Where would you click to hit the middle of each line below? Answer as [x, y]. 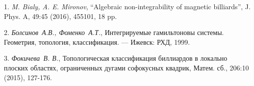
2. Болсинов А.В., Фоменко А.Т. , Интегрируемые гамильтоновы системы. [114, 32]
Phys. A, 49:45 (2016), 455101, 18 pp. [61, 16]
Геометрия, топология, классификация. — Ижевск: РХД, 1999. [97, 42]
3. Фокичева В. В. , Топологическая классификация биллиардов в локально [116, 58]
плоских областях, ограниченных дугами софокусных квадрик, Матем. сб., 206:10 [127, 67]
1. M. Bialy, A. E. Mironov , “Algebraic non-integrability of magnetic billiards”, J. [127, 6]
